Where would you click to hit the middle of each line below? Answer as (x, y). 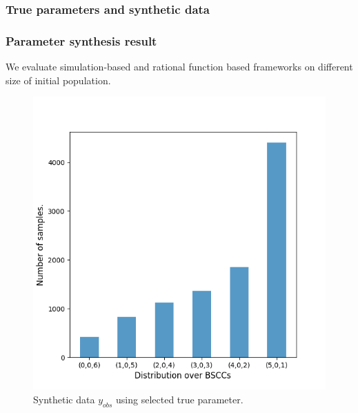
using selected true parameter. (180, 399)
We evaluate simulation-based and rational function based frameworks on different (179, 67)
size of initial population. (58, 80)
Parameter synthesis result (81, 40)
